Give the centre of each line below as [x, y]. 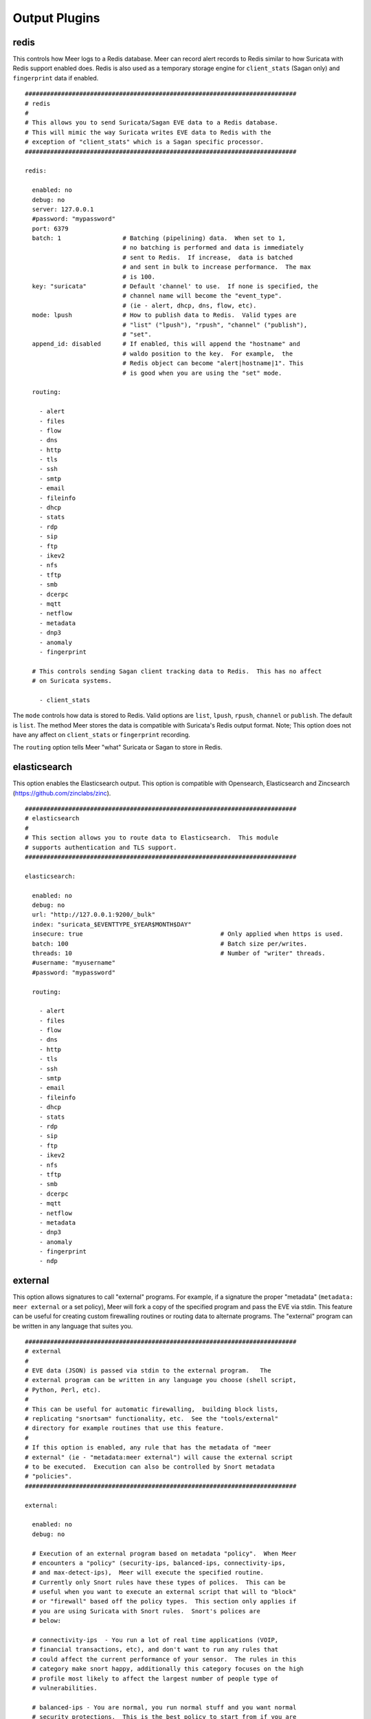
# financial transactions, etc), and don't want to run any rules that [155, 1650]
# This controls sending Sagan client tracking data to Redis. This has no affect [177, 671]
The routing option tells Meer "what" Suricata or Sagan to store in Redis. [117, 747]
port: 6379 [50, 228]
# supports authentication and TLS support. [101, 847]
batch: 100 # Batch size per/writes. [170, 943]
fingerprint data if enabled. [56, 78]
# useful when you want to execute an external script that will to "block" [164, 1592]
